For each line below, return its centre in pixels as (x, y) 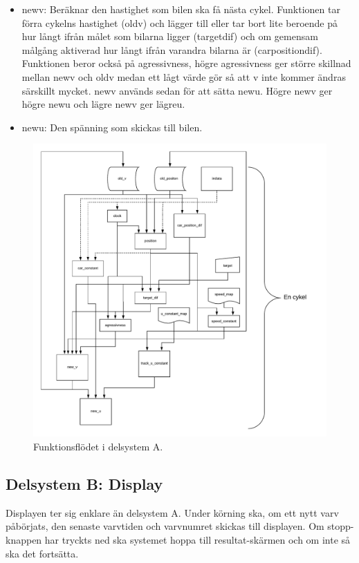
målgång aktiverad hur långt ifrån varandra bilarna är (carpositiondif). (172, 49)
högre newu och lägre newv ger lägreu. (103, 104)
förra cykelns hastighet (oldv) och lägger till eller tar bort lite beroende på (180, 22)
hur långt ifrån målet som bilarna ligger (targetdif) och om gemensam (170, 36)
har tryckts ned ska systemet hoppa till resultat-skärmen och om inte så (197, 539)
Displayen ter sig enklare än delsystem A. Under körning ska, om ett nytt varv (172, 512)
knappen (24, 539)
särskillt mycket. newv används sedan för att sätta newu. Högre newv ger (177, 90)
